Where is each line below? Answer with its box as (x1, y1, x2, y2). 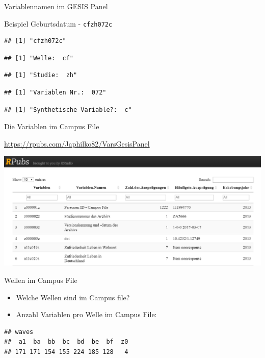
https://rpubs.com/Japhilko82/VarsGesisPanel (4, 138, 150, 149)
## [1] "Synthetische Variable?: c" (4, 106, 132, 113)
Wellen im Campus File (4, 275, 77, 285)
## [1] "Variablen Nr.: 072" (4, 89, 107, 97)
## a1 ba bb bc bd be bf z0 (4, 338, 128, 346)
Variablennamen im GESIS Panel (4, 1, 108, 11)
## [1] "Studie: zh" (4, 71, 77, 79)
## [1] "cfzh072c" (4, 37, 66, 45)
